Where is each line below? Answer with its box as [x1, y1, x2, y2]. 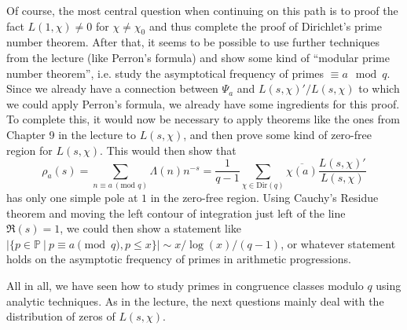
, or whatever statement [280, 235, 396, 251]
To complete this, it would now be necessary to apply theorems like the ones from [6, 111, 400, 127]
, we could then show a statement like [60, 220, 242, 236]
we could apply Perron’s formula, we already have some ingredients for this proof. [6, 95, 400, 112]
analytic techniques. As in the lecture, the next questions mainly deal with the [6, 292, 384, 309]
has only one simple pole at [6, 189, 138, 205]
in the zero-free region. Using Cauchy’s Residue [150, 189, 379, 205]
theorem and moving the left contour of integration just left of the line [6, 204, 346, 221]
